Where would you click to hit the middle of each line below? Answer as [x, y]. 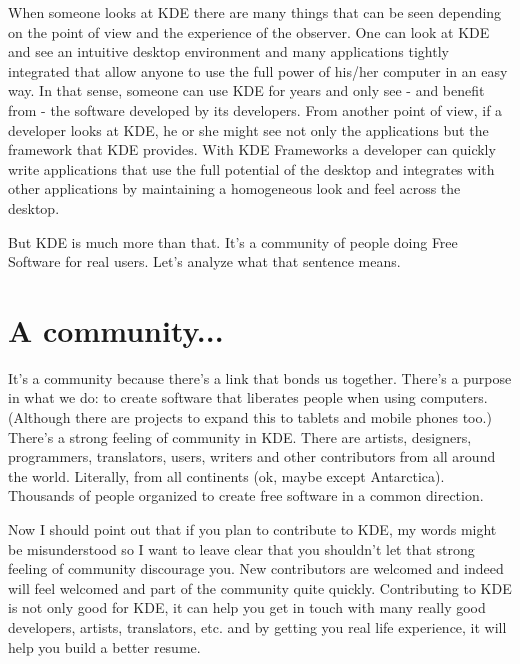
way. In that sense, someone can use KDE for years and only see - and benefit [246, 90]
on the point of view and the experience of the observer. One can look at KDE [249, 31]
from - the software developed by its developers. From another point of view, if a [255, 109]
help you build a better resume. [104, 646]
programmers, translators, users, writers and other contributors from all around [252, 456]
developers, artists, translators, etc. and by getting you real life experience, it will [257, 626]
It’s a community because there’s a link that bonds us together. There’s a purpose [260, 377]
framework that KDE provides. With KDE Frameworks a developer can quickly [252, 149]
